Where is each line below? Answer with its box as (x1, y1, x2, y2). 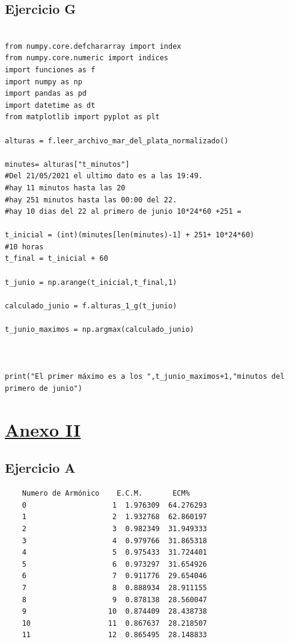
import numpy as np (5, 77, 82, 86)
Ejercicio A (5, 458, 76, 477)
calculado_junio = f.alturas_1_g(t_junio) (5, 301, 177, 310)
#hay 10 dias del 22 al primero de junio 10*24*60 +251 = (5, 207, 242, 216)
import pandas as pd (5, 89, 87, 98)
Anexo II (5, 417, 81, 441)
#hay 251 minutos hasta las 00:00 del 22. (5, 195, 177, 204)
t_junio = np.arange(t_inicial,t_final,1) (5, 278, 177, 287)
